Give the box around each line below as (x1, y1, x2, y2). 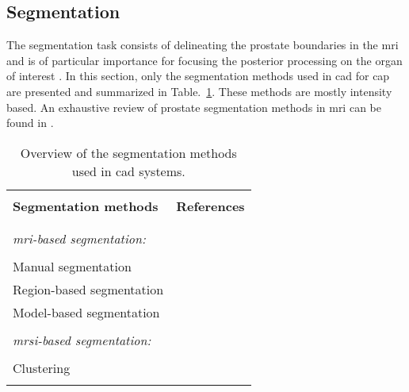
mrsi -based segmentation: (13, 330, 151, 349)
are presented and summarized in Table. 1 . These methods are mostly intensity (6, 83, 392, 99)
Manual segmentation (13, 256, 132, 275)
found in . (6, 114, 54, 131)
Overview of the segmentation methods (20, 143, 237, 162)
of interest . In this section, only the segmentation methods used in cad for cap (6, 67, 390, 84)
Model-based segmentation (13, 302, 160, 321)
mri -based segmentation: (13, 229, 146, 248)
